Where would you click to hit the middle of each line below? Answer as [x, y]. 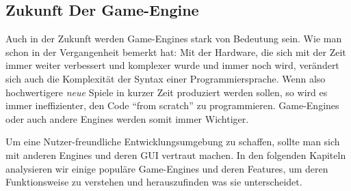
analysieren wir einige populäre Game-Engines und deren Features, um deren [167, 168]
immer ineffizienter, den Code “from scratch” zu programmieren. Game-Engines [172, 105]
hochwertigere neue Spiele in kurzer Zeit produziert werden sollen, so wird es [167, 92]
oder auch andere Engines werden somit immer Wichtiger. [127, 118]
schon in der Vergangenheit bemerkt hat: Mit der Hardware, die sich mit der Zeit [176, 52]
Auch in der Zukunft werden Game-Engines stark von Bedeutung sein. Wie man [174, 39]
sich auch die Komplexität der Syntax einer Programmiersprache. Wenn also [166, 78]
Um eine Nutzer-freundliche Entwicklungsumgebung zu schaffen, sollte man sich [173, 142]
